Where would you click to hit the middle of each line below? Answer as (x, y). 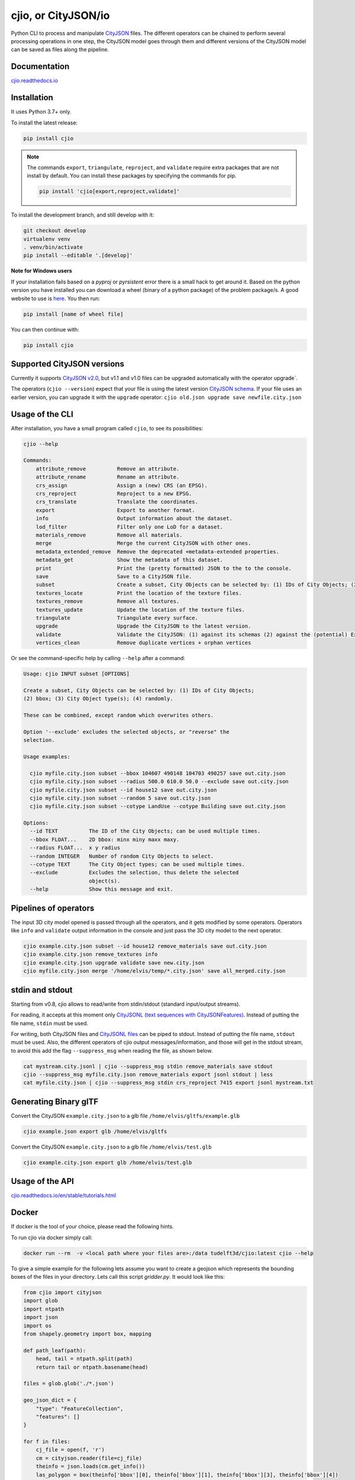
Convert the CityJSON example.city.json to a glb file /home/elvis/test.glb (111, 1147)
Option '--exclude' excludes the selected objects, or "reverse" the (126, 732)
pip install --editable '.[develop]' (78, 255)
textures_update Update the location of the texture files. (141, 609)
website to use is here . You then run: (56, 298)
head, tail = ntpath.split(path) (84, 1359)
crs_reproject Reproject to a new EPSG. (114, 494)
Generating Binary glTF (55, 1101)
